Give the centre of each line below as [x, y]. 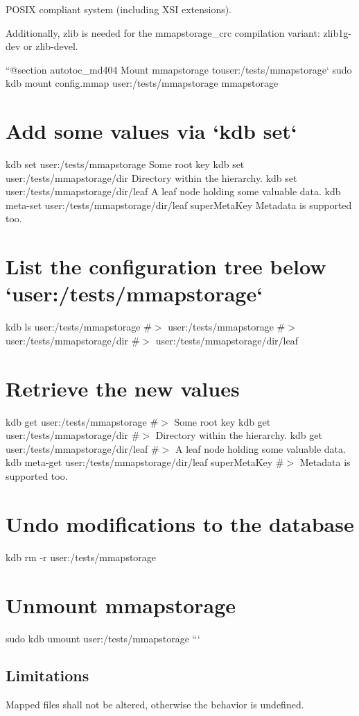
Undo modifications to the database [180, 523]
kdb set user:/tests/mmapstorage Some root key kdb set [125, 164]
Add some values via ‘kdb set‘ [151, 131]
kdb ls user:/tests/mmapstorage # [79, 327]
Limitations [47, 675]
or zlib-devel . [51, 46]
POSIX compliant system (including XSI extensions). [119, 9]
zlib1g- [337, 32]
